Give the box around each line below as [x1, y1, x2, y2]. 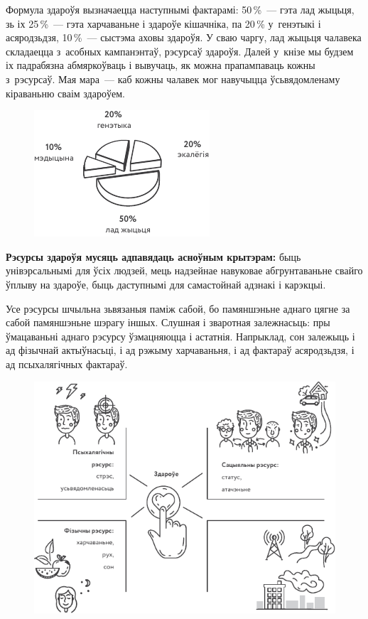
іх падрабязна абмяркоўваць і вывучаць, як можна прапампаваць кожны [6, 58, 315, 72]
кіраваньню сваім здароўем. [6, 85, 125, 100]
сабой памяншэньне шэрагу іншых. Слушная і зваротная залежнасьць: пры [6, 315, 330, 330]
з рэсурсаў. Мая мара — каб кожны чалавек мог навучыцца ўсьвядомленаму [6, 71, 340, 86]
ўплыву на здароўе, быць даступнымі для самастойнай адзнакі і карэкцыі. [6, 276, 326, 291]
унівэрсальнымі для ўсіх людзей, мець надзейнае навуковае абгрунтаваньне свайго [6, 263, 363, 278]
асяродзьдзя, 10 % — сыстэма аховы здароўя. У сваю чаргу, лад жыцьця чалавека [6, 30, 362, 45]
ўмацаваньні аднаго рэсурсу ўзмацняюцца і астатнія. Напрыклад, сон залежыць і [6, 328, 355, 343]
